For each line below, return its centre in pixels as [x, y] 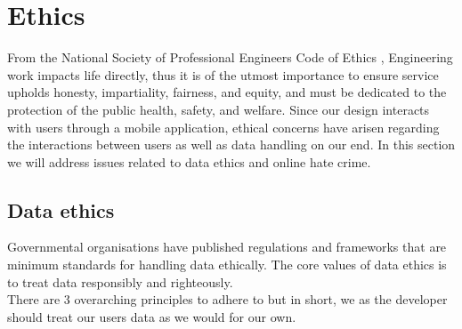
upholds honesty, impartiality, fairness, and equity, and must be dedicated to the [227, 92]
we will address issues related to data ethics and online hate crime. [189, 161]
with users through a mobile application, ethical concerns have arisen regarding [223, 127]
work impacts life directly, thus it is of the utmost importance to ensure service [223, 74]
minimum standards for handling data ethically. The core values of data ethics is [227, 265]
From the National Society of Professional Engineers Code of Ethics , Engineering [230, 57]
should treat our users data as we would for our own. [152, 316]
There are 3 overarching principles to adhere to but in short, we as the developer [227, 299]
